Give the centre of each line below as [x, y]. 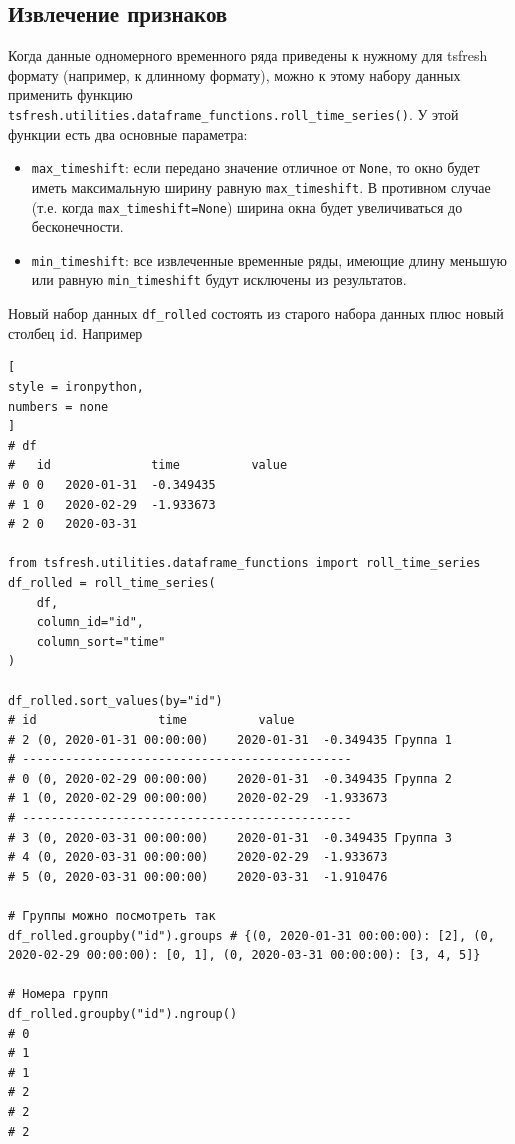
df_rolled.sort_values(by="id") [115, 700]
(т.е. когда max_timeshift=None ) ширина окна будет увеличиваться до [247, 206]
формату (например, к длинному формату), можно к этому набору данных [234, 74]
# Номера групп [58, 994]
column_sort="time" [101, 641]
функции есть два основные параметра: [128, 133]
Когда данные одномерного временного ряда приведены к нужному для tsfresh [248, 55]
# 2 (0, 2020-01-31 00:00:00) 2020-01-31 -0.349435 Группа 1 [230, 739]
